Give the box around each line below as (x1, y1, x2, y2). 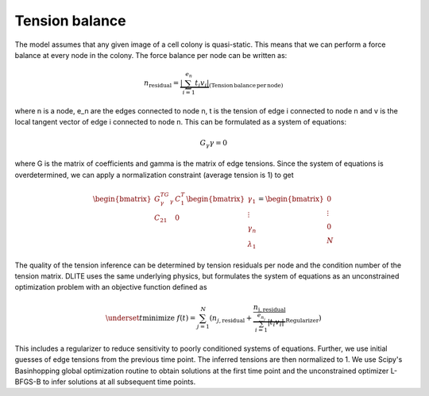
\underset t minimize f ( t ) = (105, 313, 196, 322)
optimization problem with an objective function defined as (14, 283, 207, 292)
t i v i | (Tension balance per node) (195, 79, 284, 89)
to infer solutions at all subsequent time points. (42, 377, 196, 386)
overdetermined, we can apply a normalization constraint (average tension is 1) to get (14, 170, 294, 179)
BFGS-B (14, 377, 41, 386)
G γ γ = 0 (199, 138, 228, 149)
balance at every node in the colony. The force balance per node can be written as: (14, 50, 288, 60)
